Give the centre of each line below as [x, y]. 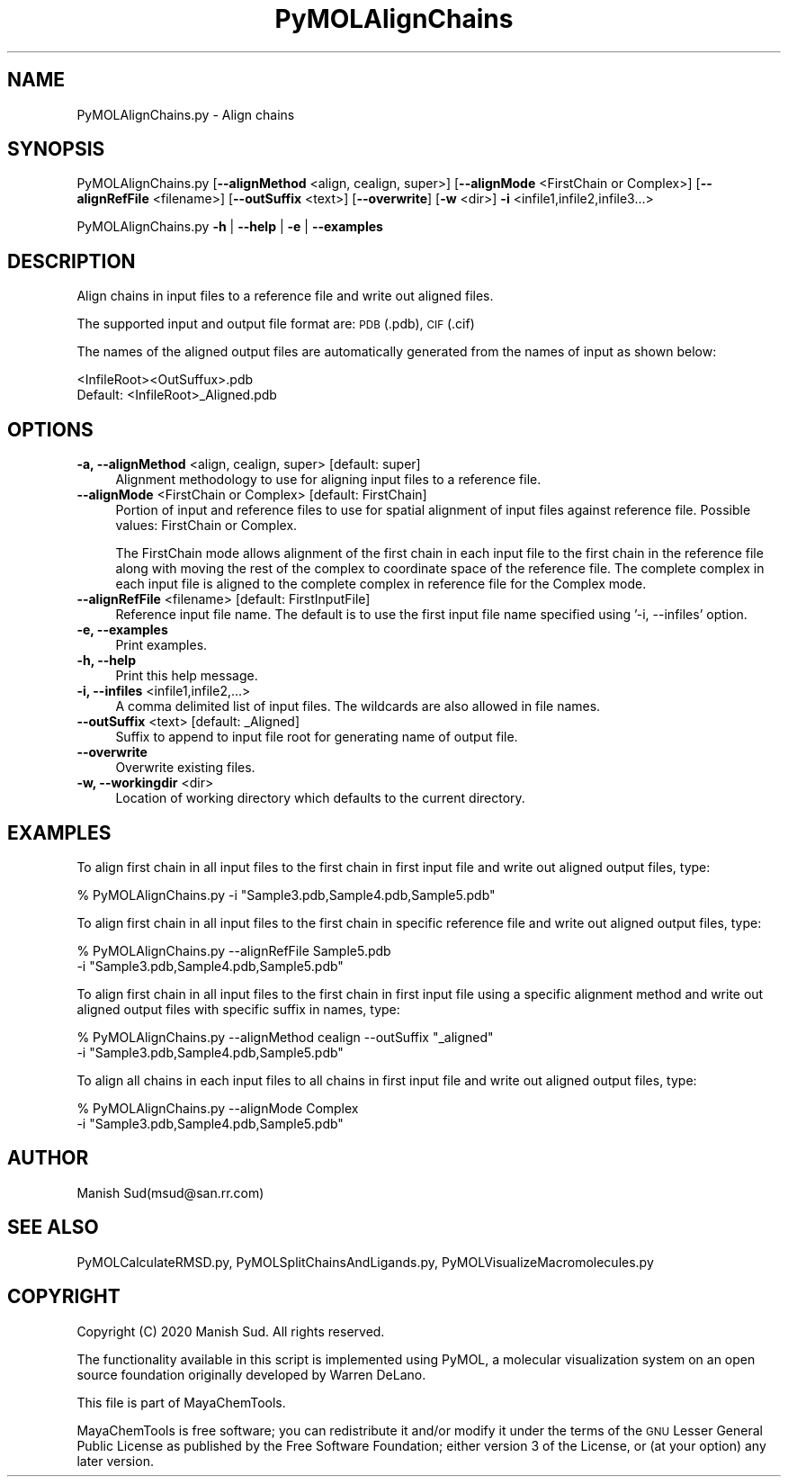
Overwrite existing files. [185, 768]
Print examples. [161, 645]
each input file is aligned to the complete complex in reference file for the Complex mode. [381, 584]
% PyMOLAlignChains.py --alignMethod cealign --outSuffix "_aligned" [285, 1037]
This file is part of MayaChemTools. [181, 1402]
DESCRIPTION [72, 261]
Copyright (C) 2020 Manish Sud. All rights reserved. [231, 1331]
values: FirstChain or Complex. [206, 526]
